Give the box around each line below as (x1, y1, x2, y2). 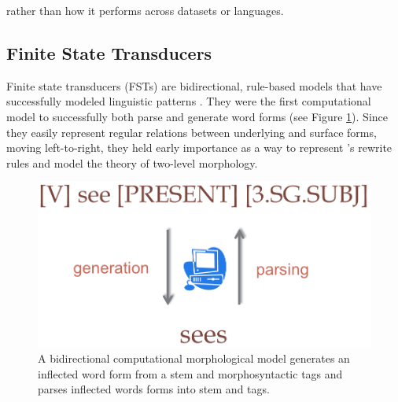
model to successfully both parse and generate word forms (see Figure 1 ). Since (6, 108, 389, 124)
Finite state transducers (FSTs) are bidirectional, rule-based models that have (6, 77, 382, 94)
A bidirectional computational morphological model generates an (38, 350, 350, 367)
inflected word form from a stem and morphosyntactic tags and (38, 365, 343, 382)
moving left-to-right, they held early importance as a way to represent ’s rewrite (6, 139, 392, 156)
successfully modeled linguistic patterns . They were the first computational (6, 93, 371, 109)
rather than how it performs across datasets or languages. (6, 2, 284, 18)
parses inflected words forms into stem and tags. (38, 381, 270, 397)
